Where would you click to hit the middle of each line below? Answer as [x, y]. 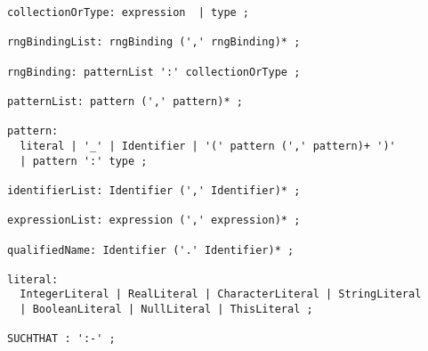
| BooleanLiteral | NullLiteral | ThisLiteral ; [166, 310]
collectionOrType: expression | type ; [129, 12]
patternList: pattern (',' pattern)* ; [125, 101]
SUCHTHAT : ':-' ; [61, 339]
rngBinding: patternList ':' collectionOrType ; [154, 72]
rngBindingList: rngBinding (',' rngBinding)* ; [154, 42]
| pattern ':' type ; [84, 161]
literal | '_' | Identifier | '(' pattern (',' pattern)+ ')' [208, 146]
